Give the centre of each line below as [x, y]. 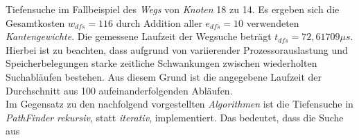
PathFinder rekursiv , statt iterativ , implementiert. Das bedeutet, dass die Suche [175, 117]
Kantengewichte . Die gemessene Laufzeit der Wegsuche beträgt [139, 36]
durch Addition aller [159, 22]
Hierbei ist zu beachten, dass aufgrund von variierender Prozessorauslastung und [177, 49]
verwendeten [273, 22]
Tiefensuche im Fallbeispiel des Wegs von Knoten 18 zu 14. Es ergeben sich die [173, 9]
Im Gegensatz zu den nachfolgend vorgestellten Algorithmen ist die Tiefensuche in [179, 104]
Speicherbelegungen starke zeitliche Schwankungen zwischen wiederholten [161, 63]
